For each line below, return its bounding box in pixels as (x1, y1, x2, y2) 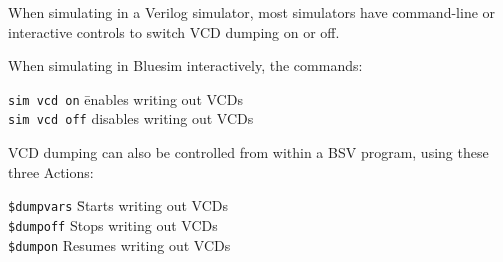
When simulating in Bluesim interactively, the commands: (8, 55, 363, 76)
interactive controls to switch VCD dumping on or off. (8, 21, 340, 42)
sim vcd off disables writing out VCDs (8, 108, 254, 129)
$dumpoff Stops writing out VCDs (8, 214, 218, 235)
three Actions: (8, 161, 94, 182)
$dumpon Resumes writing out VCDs (8, 234, 231, 255)
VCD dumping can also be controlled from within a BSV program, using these (8, 142, 489, 163)
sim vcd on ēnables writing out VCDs (8, 88, 243, 109)
